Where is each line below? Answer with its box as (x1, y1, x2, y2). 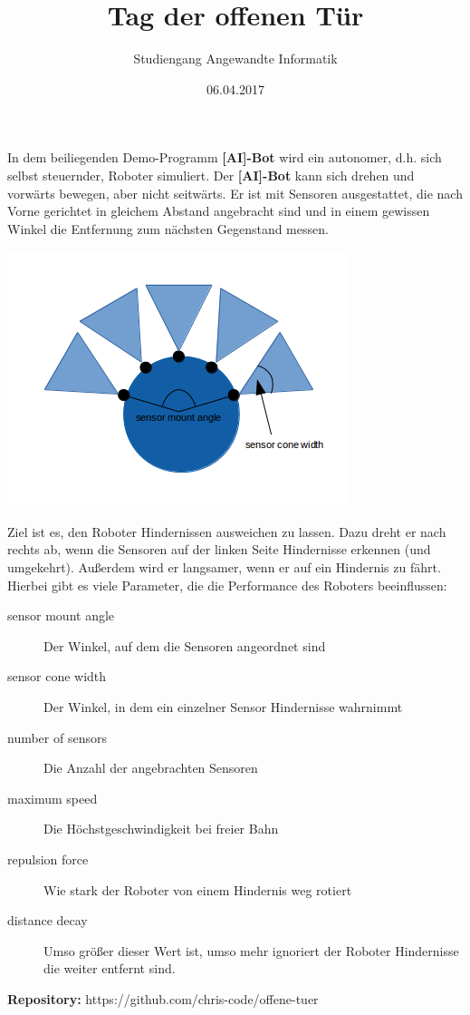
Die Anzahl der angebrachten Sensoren (43, 758, 258, 777)
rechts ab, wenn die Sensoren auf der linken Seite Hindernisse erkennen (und (7, 540, 431, 559)
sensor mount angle (7, 606, 115, 625)
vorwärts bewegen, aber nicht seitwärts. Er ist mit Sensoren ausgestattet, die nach (7, 183, 463, 202)
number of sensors (7, 727, 107, 747)
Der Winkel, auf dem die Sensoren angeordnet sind (43, 636, 326, 655)
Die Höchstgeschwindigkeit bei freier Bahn (43, 819, 279, 838)
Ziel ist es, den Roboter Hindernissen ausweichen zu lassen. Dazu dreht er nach (7, 522, 446, 541)
